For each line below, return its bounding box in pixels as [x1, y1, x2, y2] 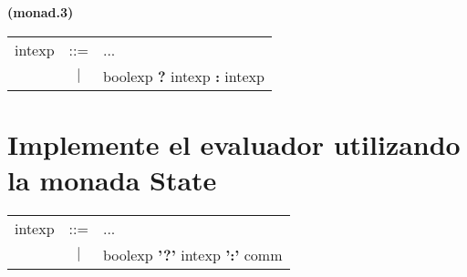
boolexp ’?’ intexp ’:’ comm [102, 243, 283, 265]
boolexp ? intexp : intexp [102, 65, 265, 87]
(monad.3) [7, 3, 74, 21]
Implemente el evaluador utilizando [7, 125, 461, 162]
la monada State [7, 160, 217, 198]
